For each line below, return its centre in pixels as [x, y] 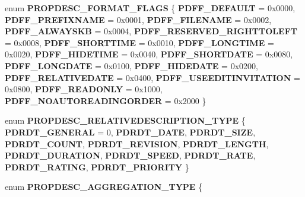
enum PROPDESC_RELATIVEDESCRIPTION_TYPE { [125, 120]
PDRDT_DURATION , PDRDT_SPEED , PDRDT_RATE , [130, 155]
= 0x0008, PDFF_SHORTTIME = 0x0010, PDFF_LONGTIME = [139, 42]
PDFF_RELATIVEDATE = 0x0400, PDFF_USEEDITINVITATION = [152, 77]
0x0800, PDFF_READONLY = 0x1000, [84, 89]
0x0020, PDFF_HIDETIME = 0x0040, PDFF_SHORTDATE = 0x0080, [149, 54]
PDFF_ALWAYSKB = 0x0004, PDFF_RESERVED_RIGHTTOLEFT [151, 31]
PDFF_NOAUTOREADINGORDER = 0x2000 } [106, 100]
